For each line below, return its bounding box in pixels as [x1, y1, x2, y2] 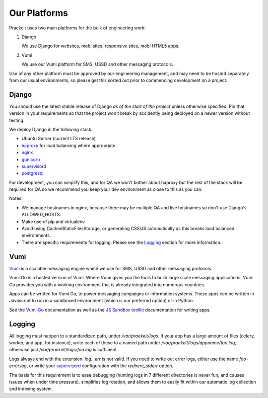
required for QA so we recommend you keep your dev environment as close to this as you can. [9, 186, 203, 192]
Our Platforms [9, 7, 68, 18]
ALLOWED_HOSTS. [21, 212, 62, 218]
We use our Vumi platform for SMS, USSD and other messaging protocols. [21, 61, 173, 67]
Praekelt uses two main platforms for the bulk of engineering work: [9, 25, 146, 31]
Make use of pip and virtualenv [21, 219, 85, 225]
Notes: [9, 195, 23, 201]
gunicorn [21, 157, 40, 162]
